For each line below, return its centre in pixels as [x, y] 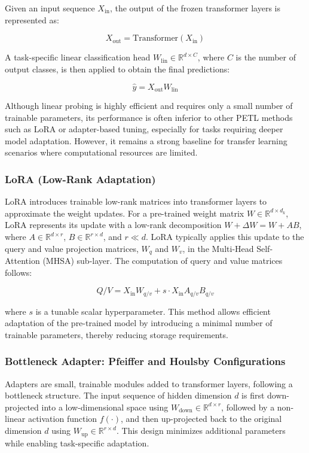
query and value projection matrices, [72, 248]
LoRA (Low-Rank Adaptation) [80, 179]
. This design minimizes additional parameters [201, 431]
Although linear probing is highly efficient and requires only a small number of [149, 106]
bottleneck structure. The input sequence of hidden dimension [118, 395]
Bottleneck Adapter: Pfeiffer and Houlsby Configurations [145, 361]
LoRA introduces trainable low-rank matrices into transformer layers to [136, 201]
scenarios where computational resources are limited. [101, 152]
